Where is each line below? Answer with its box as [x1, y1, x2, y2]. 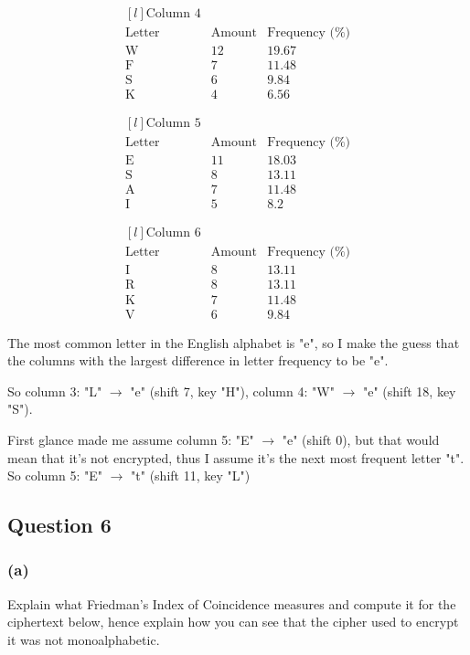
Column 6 [145, 227, 201, 240]
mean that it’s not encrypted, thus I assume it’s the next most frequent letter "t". [7, 448, 465, 467]
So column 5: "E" [7, 466, 103, 485]
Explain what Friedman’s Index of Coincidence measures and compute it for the [7, 594, 456, 613]
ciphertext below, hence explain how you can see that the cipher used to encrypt [7, 612, 459, 631]
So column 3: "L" [7, 381, 102, 400]
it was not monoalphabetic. [7, 629, 160, 649]
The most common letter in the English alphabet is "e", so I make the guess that [7, 333, 460, 352]
